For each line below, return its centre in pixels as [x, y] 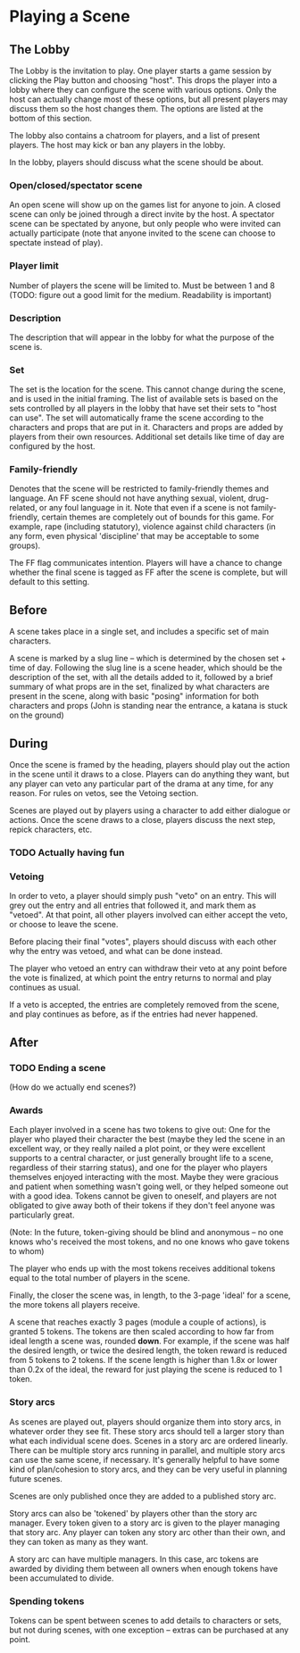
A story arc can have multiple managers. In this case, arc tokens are [134, 1558]
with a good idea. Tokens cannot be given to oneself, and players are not [143, 1196]
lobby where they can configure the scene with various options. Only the [143, 90]
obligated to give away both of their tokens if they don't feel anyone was [142, 1206]
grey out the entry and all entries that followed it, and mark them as [133, 905]
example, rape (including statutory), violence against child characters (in [142, 527]
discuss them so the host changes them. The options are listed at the [136, 108]
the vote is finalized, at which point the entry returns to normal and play [141, 978]
